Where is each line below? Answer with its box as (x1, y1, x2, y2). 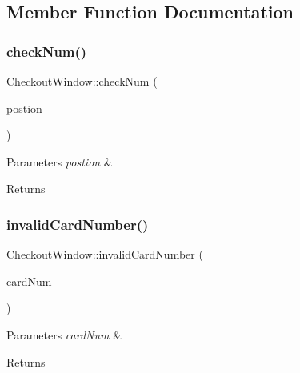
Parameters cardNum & (6, 326, 122, 343)
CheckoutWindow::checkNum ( (6, 73, 158, 89)
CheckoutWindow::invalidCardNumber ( (6, 246, 203, 263)
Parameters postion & (6, 153, 113, 170)
